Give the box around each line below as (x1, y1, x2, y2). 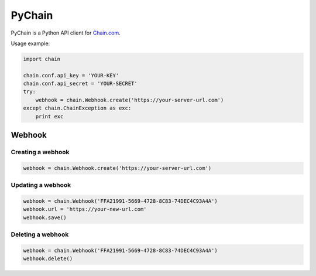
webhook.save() (23, 214, 67, 221)
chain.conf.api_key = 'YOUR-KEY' (23, 72, 119, 79)
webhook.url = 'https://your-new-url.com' (23, 206, 147, 213)
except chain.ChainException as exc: (23, 105, 132, 111)
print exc (35, 113, 64, 120)
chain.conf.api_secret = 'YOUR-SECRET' (23, 80, 138, 87)
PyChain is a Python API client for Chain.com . (11, 29, 121, 36)
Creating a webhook (11, 148, 70, 156)
